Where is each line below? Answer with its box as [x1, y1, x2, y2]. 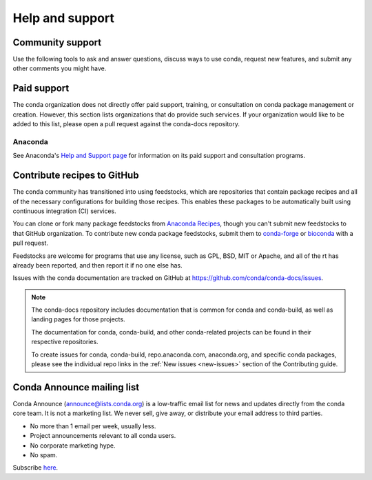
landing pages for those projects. [31, 315, 125, 323]
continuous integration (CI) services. [12, 207, 116, 215]
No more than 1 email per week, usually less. [30, 421, 156, 430]
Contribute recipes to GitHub [12, 170, 139, 181]
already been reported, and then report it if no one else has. [12, 261, 183, 269]
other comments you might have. [12, 64, 107, 72]
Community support [12, 37, 102, 48]
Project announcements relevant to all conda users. [30, 432, 176, 440]
